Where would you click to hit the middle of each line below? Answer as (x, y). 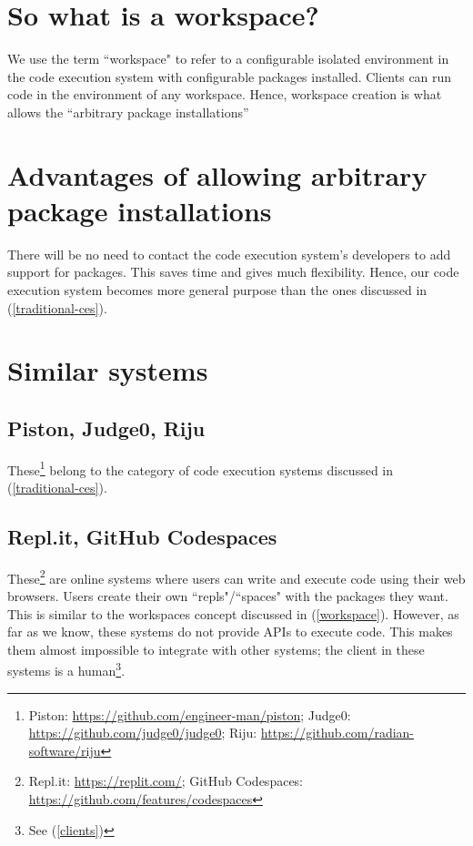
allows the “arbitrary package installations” (128, 112)
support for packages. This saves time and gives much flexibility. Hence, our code (233, 272)
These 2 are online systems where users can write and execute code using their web (236, 576)
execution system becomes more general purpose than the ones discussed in (217, 290)
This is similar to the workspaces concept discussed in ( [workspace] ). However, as (233, 613)
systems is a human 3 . (66, 669)
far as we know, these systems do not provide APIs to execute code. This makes (230, 632)
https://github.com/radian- (337, 733)
